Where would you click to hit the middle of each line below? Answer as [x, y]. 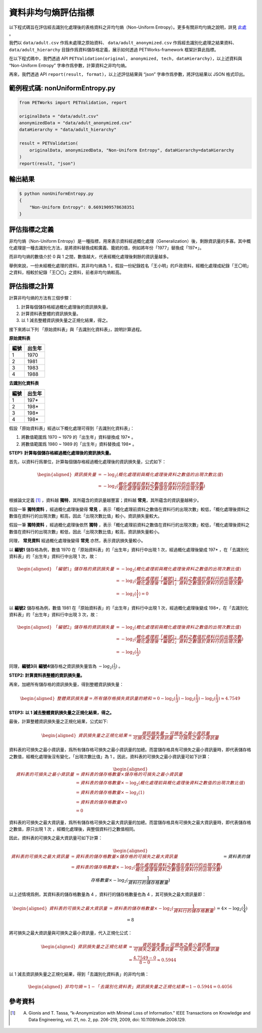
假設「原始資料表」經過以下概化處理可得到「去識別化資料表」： [72, 428]
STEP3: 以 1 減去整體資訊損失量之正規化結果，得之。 [61, 712]
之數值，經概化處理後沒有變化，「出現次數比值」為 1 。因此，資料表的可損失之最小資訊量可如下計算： [110, 756]
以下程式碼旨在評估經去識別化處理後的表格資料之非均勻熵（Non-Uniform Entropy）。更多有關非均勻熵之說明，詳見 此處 [128, 27]
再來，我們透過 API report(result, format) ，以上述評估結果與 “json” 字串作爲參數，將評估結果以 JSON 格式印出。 [128, 74]
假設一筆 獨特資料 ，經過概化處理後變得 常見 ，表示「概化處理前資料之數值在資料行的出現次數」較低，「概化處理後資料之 [129, 509]
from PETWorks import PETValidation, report [73, 102]
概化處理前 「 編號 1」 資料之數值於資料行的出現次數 [189, 578]
